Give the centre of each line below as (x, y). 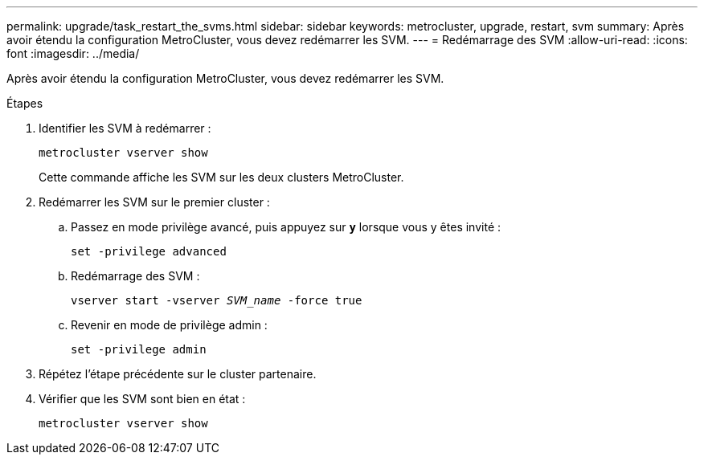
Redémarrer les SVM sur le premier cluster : (154, 202)
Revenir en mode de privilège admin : (169, 325)
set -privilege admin (139, 349)
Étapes (25, 103)
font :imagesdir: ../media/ (73, 53)
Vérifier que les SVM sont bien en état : (142, 399)
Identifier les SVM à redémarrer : (125, 128)
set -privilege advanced (149, 251)
